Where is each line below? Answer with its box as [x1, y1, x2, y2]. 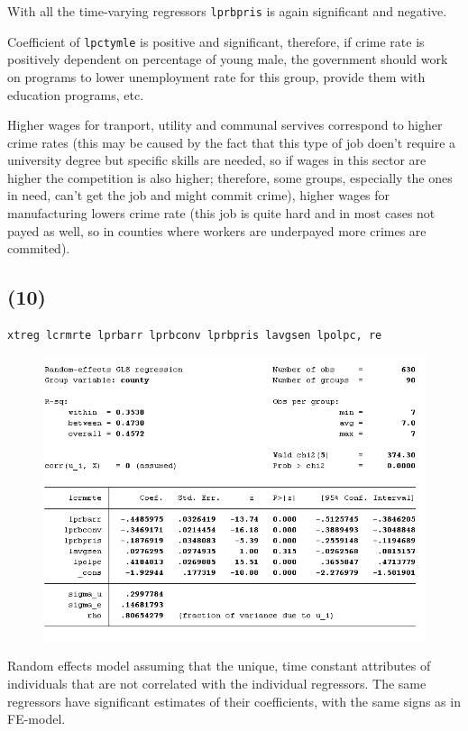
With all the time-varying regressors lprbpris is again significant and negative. [7, 2, 447, 20]
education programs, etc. [7, 85, 144, 104]
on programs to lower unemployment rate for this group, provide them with [7, 67, 426, 86]
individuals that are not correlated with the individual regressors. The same [7, 674, 427, 693]
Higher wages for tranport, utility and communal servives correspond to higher [7, 115, 443, 134]
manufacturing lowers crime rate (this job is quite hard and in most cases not [7, 204, 436, 223]
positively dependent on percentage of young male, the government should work [7, 50, 448, 69]
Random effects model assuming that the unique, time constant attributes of [7, 656, 431, 675]
